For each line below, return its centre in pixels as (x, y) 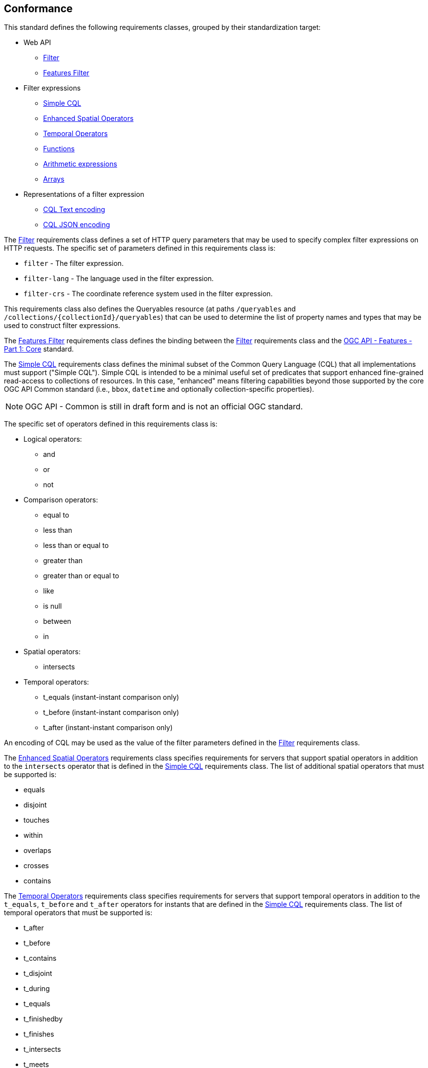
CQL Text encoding (74, 210)
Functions (59, 149)
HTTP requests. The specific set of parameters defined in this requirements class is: (140, 248)
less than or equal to (76, 546)
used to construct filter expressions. (62, 326)
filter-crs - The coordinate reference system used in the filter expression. (148, 294)
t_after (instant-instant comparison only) (108, 728)
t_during (37, 989)
